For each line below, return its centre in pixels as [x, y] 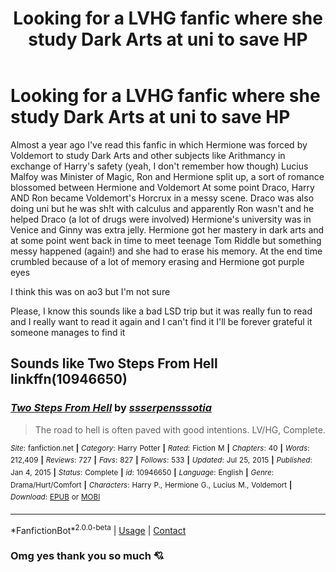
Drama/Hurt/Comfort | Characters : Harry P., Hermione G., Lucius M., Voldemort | [151, 485]
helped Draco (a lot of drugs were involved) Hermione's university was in [161, 219]
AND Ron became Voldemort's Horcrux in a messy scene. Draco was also [162, 198]
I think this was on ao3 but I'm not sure [90, 291]
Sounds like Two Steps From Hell [114, 363]
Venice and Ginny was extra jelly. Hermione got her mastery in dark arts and [167, 229]
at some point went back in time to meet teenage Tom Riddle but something [166, 240]
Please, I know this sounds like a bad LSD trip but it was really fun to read [161, 311]
